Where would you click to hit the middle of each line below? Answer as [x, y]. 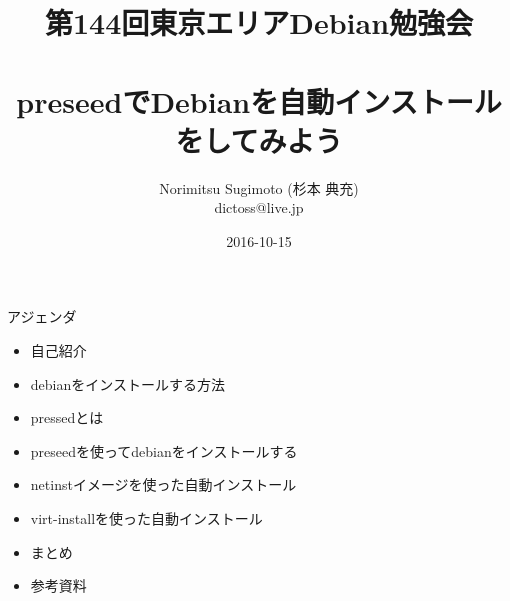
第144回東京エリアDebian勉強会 [259, 22]
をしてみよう [259, 139]
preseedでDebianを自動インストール [259, 100]
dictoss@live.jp [259, 207]
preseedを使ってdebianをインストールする [164, 450]
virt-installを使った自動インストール [146, 518]
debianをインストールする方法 [127, 383]
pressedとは [67, 417]
